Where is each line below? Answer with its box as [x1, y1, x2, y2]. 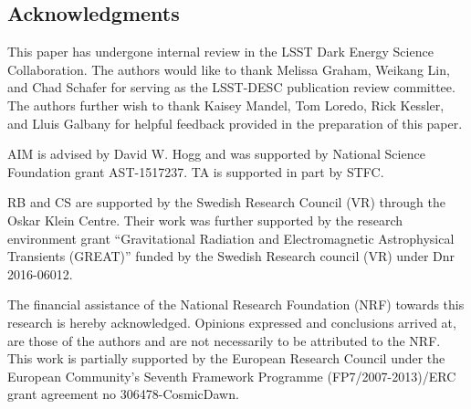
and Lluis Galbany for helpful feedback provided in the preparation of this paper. [7, 113, 463, 132]
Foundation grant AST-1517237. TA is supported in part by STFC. [7, 162, 384, 181]
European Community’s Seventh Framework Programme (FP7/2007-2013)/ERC [7, 366, 456, 385]
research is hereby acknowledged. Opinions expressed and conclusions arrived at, [7, 312, 456, 331]
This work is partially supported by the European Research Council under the [7, 349, 445, 368]
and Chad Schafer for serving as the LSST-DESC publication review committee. [7, 78, 455, 97]
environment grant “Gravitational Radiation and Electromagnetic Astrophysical [7, 228, 455, 247]
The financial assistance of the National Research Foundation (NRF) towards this [7, 295, 465, 314]
